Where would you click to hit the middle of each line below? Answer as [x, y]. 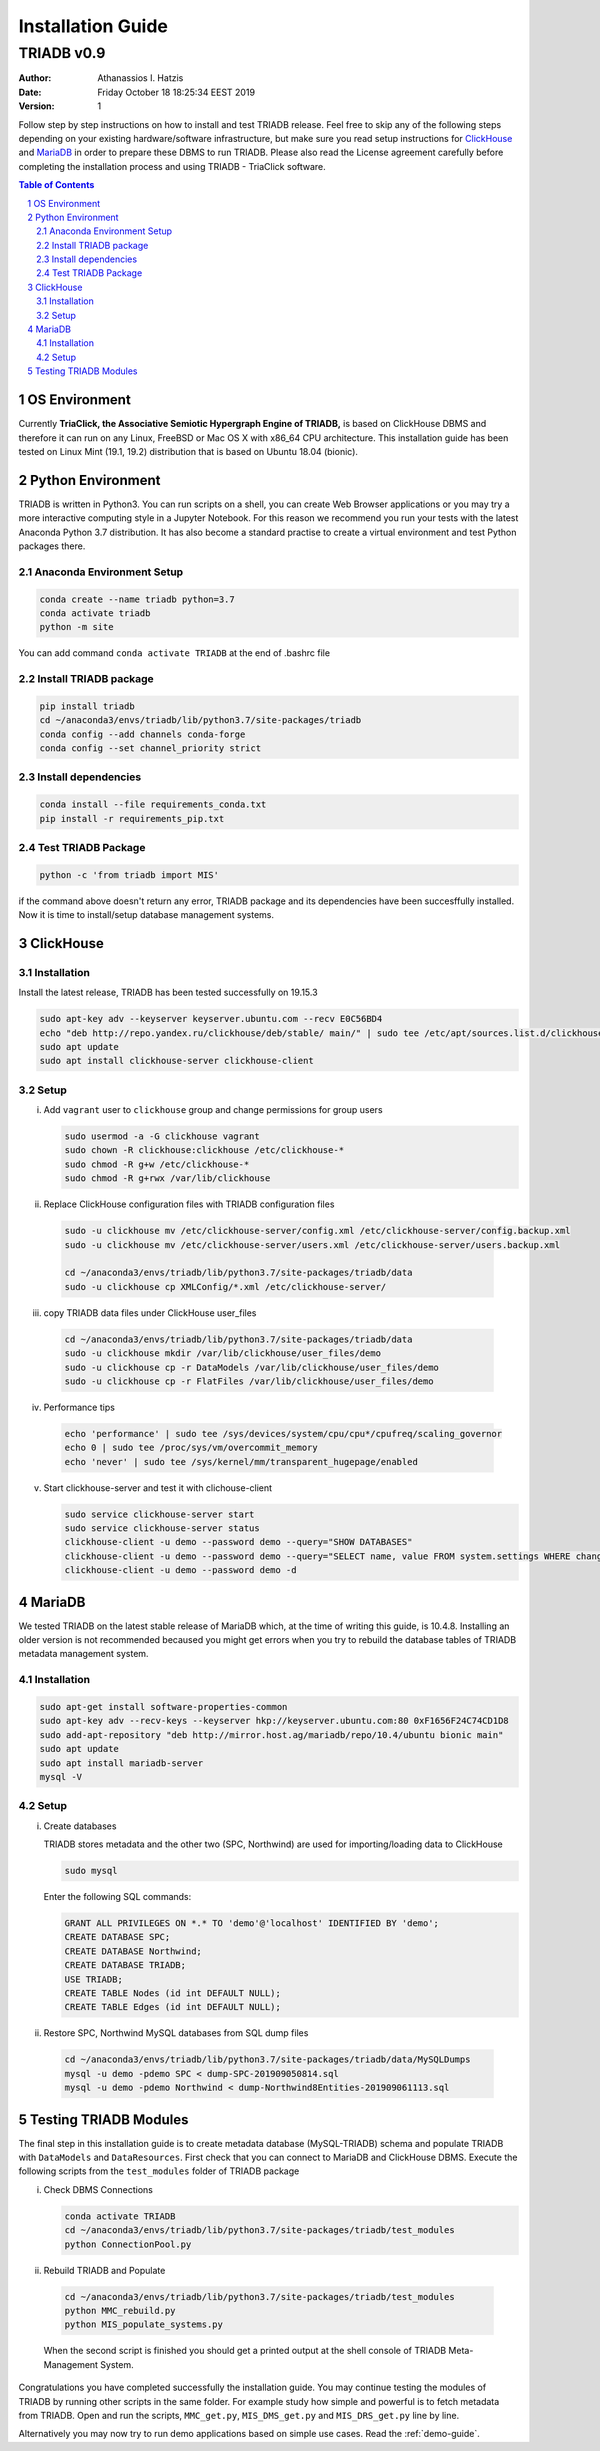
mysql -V [61, 1776]
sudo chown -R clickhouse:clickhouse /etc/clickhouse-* [204, 1150]
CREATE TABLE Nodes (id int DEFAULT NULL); [173, 1993]
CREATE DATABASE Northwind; [133, 1951]
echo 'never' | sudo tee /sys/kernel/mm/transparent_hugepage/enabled [241, 1461]
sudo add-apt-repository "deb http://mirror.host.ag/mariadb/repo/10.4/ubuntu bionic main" [271, 1734]
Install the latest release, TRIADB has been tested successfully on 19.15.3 [168, 992]
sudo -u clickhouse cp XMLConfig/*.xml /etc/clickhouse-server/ [225, 1286]
